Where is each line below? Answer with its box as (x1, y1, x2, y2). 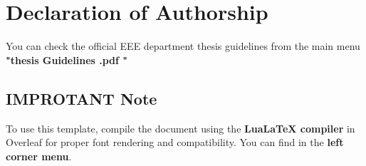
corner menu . (6, 148, 72, 163)
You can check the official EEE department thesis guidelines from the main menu (6, 38, 360, 53)
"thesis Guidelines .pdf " (6, 52, 128, 67)
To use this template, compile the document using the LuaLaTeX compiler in (6, 120, 355, 135)
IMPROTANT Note (6, 87, 157, 109)
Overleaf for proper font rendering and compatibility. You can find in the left (6, 135, 344, 150)
